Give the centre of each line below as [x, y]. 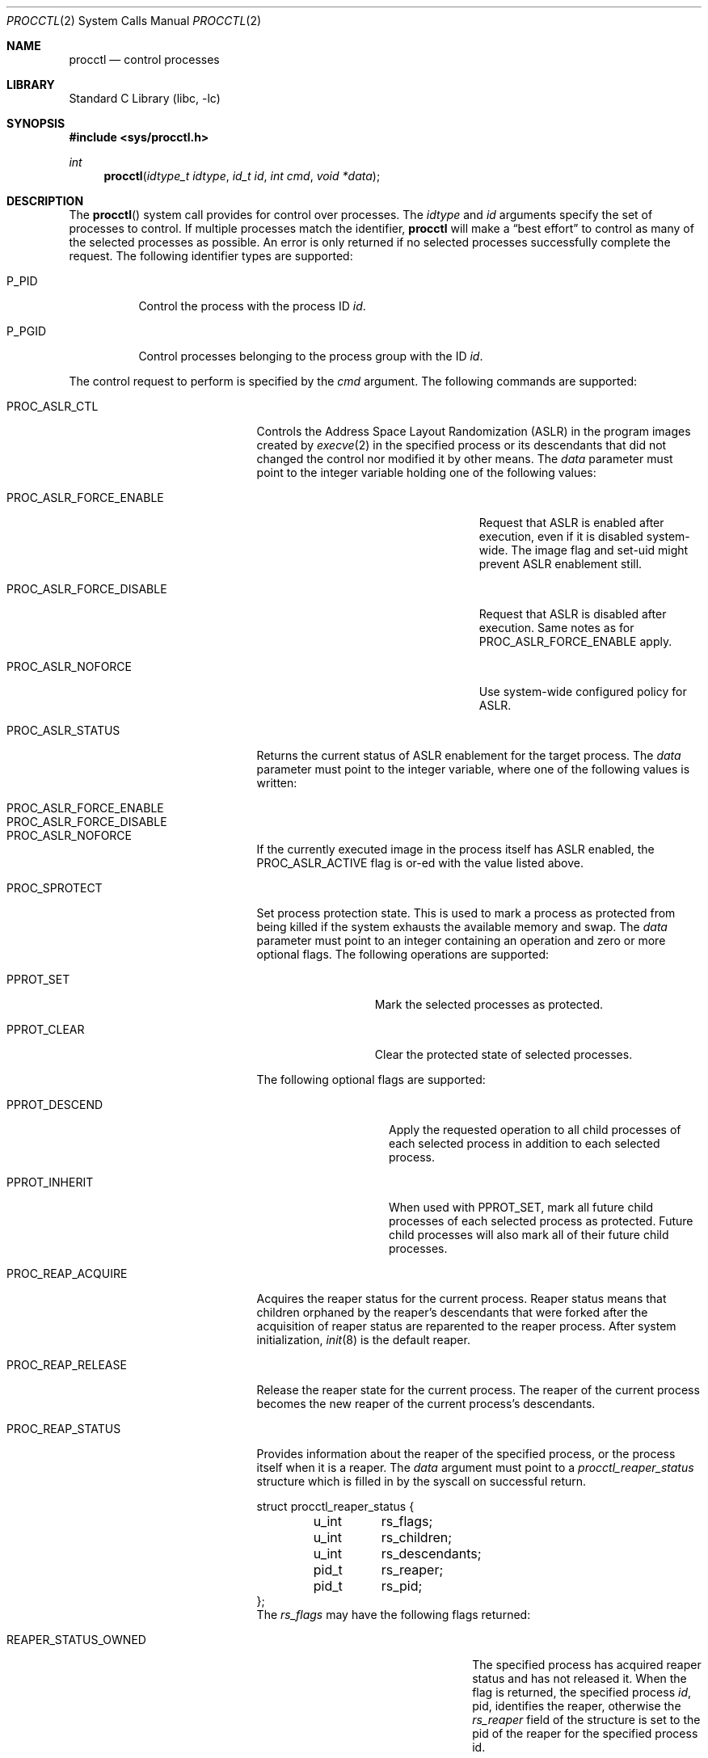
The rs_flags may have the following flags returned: [394, 1615]
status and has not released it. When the [579, 1678]
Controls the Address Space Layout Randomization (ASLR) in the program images [474, 431]
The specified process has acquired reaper [587, 1665]
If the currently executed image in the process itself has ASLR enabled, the [455, 849]
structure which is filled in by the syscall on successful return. [421, 1481]
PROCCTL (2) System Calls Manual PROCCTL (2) [134, 21]
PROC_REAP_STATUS [64, 1429]
